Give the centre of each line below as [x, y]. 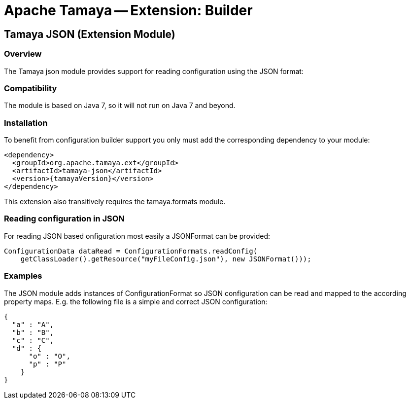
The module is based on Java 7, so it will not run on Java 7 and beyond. [120, 106]
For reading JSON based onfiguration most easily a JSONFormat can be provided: [137, 236]
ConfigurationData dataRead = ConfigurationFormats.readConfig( [131, 251]
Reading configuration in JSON [64, 219]
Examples [23, 276]
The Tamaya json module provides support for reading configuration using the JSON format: [154, 71]
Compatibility [31, 88]
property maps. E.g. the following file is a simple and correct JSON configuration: [136, 301]
